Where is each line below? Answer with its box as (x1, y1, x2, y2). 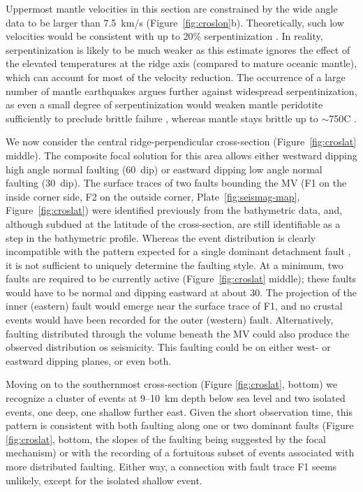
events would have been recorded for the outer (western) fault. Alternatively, (6, 312, 334, 327)
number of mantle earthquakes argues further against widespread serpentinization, (6, 83, 357, 98)
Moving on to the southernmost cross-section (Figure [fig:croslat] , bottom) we (6, 377, 338, 391)
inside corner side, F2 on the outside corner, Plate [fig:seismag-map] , (6, 189, 300, 203)
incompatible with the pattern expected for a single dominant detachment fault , (6, 244, 351, 259)
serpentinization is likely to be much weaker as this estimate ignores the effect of (6, 42, 350, 57)
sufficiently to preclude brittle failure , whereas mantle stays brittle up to (6, 110, 318, 125)
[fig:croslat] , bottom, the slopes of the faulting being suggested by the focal (6, 431, 326, 446)
